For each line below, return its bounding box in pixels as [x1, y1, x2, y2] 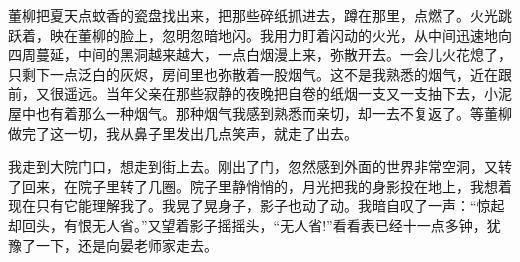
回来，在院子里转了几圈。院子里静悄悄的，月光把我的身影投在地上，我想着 [21, 175, 512, 196]
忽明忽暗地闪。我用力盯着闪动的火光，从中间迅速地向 [161, 24, 512, 45]
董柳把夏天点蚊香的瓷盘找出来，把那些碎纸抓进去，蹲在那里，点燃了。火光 [8, 5, 498, 25]
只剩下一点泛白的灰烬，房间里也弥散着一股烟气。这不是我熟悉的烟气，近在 [8, 63, 498, 84]
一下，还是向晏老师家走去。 [35, 234, 218, 255]
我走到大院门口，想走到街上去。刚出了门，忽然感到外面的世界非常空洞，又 [8, 156, 498, 177]
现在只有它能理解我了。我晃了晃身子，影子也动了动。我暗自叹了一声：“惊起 [8, 195, 505, 216]
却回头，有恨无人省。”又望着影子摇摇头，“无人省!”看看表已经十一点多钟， [8, 214, 487, 235]
